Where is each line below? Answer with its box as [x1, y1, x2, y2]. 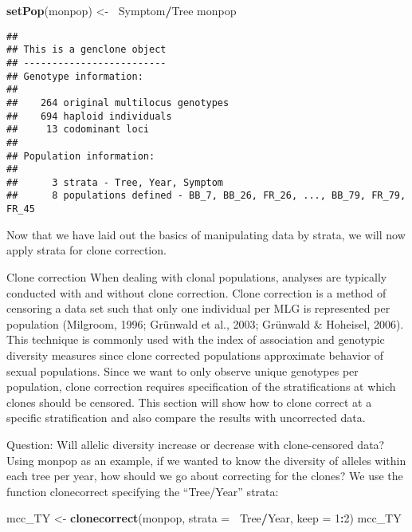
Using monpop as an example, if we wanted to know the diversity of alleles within [6, 451, 406, 468]
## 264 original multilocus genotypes [6, 97, 230, 108]
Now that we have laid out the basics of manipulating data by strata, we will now [6, 226, 406, 242]
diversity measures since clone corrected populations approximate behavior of [6, 346, 384, 363]
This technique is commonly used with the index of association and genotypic [6, 331, 385, 348]
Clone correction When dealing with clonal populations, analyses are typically [6, 268, 387, 285]
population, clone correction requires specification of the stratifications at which [6, 378, 396, 395]
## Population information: [6, 150, 155, 162]
